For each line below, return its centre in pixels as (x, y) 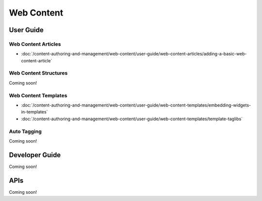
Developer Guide (35, 155)
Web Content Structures (38, 73)
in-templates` (34, 112)
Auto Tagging (25, 131)
